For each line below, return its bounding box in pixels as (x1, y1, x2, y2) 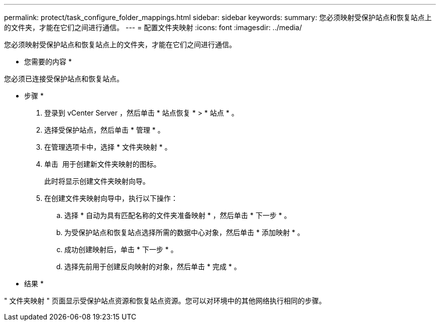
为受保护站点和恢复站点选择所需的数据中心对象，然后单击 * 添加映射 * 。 (64, 228, 304, 237)
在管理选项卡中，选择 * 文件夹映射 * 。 (44, 143, 172, 151)
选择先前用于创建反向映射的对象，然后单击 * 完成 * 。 (64, 262, 241, 271)
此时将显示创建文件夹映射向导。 (44, 177, 150, 185)
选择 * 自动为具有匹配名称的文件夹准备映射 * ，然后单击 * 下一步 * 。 (64, 211, 291, 220)
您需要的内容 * (24, 57, 72, 66)
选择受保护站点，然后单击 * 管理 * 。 (44, 126, 165, 134)
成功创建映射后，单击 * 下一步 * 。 (64, 245, 178, 254)
